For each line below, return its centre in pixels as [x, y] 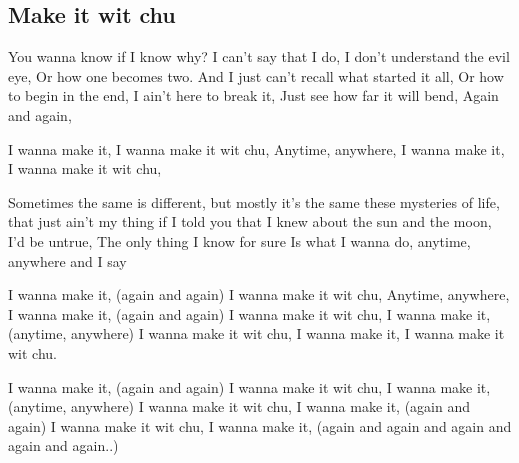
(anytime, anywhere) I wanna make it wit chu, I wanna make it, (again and [239, 406]
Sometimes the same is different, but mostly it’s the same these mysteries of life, [254, 201]
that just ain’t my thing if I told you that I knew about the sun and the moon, [250, 221]
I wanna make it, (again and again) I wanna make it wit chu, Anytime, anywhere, [259, 294]
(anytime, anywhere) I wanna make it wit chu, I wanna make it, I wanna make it [256, 333]
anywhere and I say [67, 260]
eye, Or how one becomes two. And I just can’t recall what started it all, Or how [256, 75]
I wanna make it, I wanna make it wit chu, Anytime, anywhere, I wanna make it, [256, 148]
